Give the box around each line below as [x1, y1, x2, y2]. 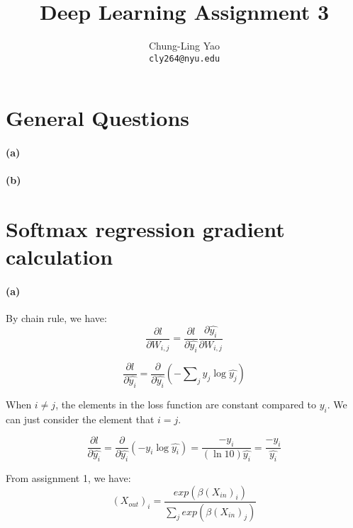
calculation [6, 242, 113, 271]
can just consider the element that [6, 411, 155, 426]
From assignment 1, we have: [6, 471, 131, 486]
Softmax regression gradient [6, 214, 285, 243]
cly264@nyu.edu [148, 53, 220, 64]
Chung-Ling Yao [148, 38, 220, 53]
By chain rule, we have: [6, 311, 107, 326]
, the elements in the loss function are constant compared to [55, 396, 316, 411]
